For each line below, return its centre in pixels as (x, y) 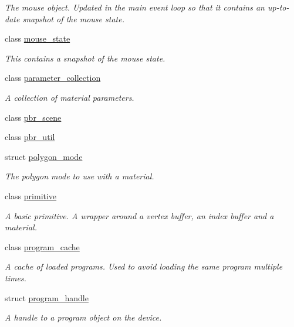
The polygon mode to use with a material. (80, 176)
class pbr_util (30, 137)
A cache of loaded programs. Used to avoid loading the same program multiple (144, 266)
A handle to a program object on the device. (83, 317)
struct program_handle (47, 297)
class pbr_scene (33, 117)
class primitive (31, 195)
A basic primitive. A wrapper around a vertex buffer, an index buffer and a (139, 215)
